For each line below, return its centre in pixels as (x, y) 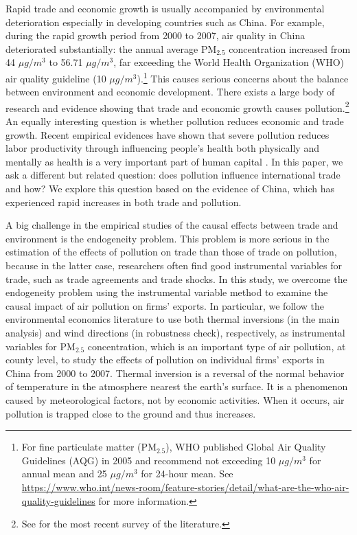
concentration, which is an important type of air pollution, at (217, 346)
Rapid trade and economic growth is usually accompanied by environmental (165, 8)
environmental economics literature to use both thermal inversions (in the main (173, 319)
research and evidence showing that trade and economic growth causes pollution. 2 (177, 106)
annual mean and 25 (64, 474)
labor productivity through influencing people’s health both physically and (162, 148)
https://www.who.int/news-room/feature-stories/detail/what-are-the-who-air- (185, 487)
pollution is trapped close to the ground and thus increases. (131, 413)
